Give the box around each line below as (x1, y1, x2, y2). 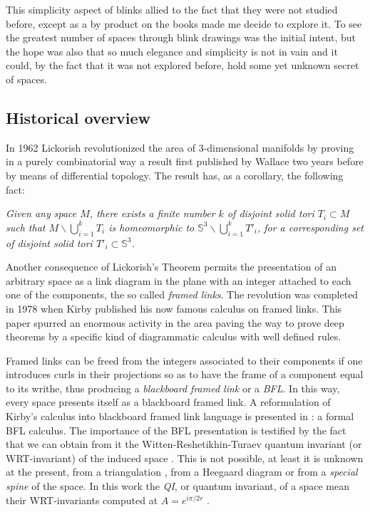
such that (6, 219, 46, 234)
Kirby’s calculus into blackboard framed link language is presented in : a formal (6, 409, 354, 424)
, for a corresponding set (257, 219, 364, 234)
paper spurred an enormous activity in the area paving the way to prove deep (6, 315, 344, 330)
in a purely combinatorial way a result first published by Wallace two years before (6, 154, 364, 169)
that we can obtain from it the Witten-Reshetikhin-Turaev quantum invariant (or (6, 437, 362, 451)
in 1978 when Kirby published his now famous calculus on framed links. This (6, 301, 342, 315)
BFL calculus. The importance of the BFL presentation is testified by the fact (6, 422, 346, 437)
